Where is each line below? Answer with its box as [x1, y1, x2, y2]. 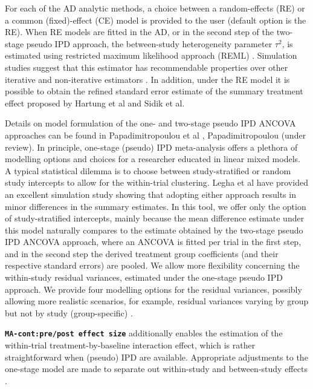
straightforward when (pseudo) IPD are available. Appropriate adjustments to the [5, 350, 308, 363]
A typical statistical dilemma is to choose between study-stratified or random [5, 164, 291, 177]
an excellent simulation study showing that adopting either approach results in [5, 188, 296, 200]
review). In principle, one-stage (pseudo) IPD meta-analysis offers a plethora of [5, 140, 298, 153]
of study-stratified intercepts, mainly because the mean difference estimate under [5, 212, 305, 224]
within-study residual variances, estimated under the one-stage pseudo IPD [5, 271, 283, 284]
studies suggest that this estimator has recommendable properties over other [5, 60, 288, 73]
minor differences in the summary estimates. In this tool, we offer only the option [5, 200, 306, 212]
